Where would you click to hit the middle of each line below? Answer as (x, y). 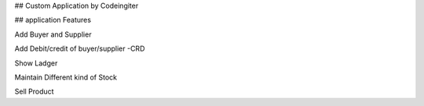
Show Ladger (36, 63)
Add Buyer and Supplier (53, 34)
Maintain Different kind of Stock (66, 77)
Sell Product (34, 92)
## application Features (53, 20)
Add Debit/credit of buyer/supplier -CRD (80, 49)
